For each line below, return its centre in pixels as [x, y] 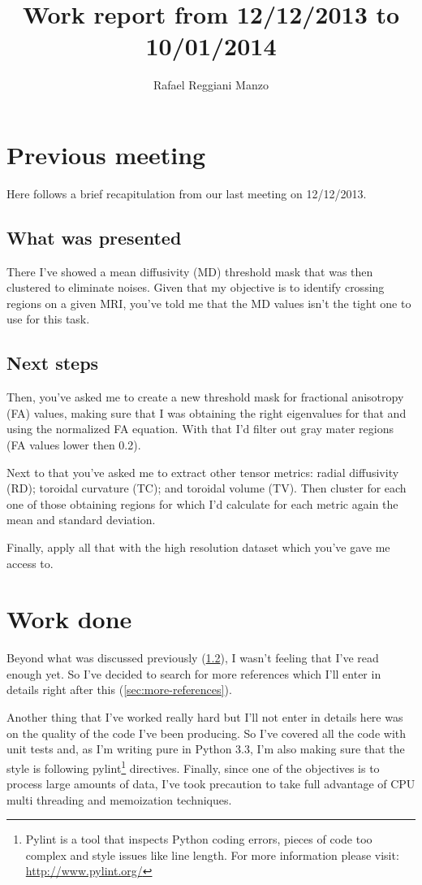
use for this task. [48, 319]
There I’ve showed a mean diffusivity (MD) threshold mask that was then [190, 271]
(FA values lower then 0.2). [74, 445]
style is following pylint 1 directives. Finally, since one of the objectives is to [193, 766]
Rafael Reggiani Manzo [211, 85]
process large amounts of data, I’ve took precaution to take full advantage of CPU [211, 784]
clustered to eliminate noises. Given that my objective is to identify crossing [196, 287]
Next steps [53, 363]
